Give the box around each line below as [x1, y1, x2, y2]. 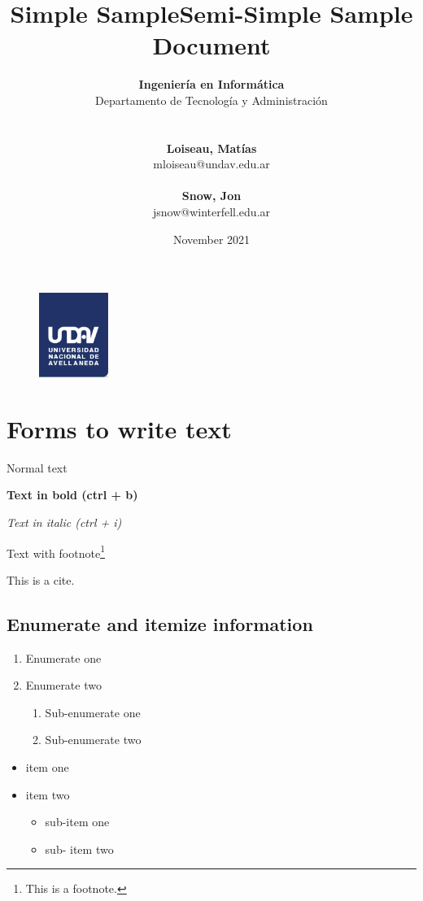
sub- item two [45, 840, 114, 857]
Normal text [7, 459, 68, 476]
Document [152, 28, 271, 62]
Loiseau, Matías [166, 139, 257, 156]
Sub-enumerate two [45, 731, 142, 748]
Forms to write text [7, 411, 232, 445]
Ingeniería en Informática [138, 76, 285, 93]
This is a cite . [7, 571, 75, 588]
